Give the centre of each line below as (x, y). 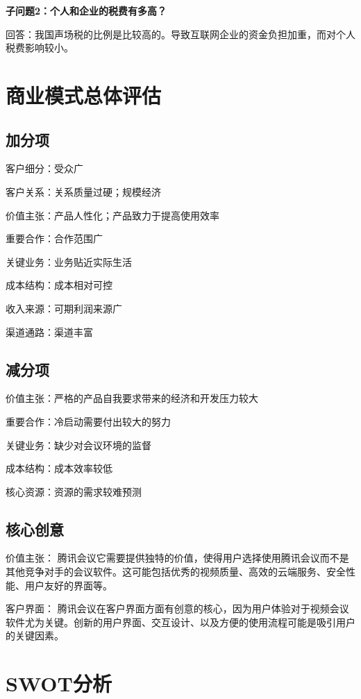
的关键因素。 (35, 635)
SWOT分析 (59, 683)
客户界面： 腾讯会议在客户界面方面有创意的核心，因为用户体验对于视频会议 (177, 608)
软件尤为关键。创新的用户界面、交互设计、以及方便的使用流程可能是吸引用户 (180, 622)
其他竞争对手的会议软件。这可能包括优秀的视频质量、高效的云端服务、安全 (176, 572)
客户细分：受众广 (44, 168)
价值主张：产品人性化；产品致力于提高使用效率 (112, 215)
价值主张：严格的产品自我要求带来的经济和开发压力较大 (132, 398)
